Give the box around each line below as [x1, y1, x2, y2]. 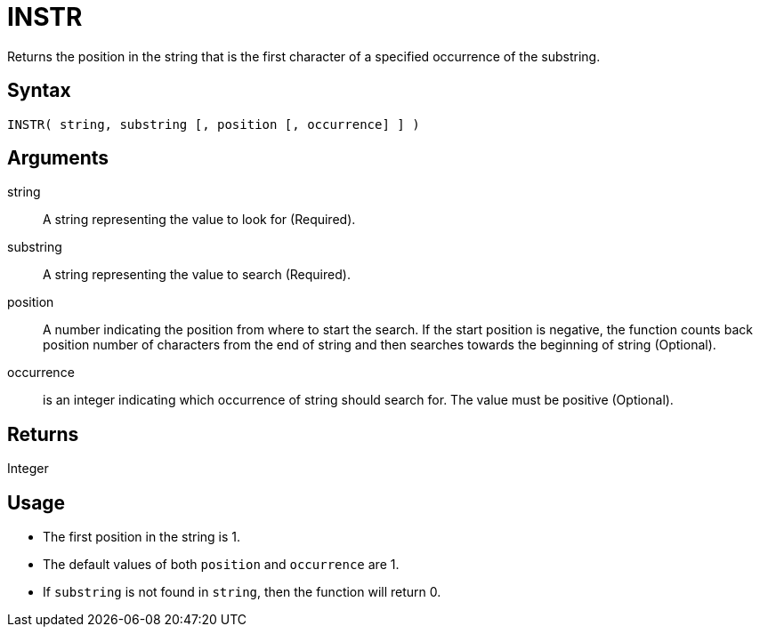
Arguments [7, 147, 109, 170]
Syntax [7, 79, 71, 102]
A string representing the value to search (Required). [43, 267, 351, 283]
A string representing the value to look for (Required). [43, 212, 356, 228]
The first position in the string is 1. [43, 529, 241, 545]
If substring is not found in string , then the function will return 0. [43, 584, 441, 600]
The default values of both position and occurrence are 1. [43, 557, 400, 573]
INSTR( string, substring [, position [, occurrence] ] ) [7, 116, 420, 132]
